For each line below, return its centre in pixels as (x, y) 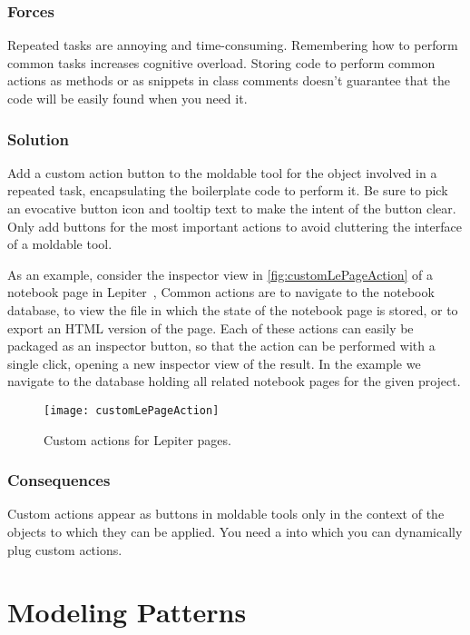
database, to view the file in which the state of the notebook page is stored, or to (233, 309)
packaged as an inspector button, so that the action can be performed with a (221, 346)
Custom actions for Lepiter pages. (137, 439)
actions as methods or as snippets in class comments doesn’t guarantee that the (229, 80)
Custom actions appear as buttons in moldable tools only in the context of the (226, 514)
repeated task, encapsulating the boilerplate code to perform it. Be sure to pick (228, 190)
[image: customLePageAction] (132, 410)
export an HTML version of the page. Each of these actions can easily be (211, 327)
